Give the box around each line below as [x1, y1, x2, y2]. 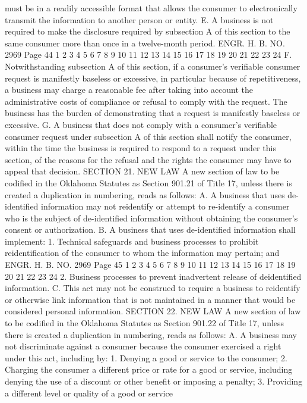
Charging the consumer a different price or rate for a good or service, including [5, 363, 293, 376]
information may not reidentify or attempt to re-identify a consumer [41, 200, 290, 213]
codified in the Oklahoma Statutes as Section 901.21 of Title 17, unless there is [5, 176, 292, 189]
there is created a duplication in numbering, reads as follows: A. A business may [5, 328, 297, 340]
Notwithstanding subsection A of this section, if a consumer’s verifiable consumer [5, 60, 300, 72]
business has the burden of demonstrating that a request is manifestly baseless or [5, 107, 300, 119]
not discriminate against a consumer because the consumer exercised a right [5, 340, 281, 352]
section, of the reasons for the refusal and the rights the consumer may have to [5, 153, 292, 165]
